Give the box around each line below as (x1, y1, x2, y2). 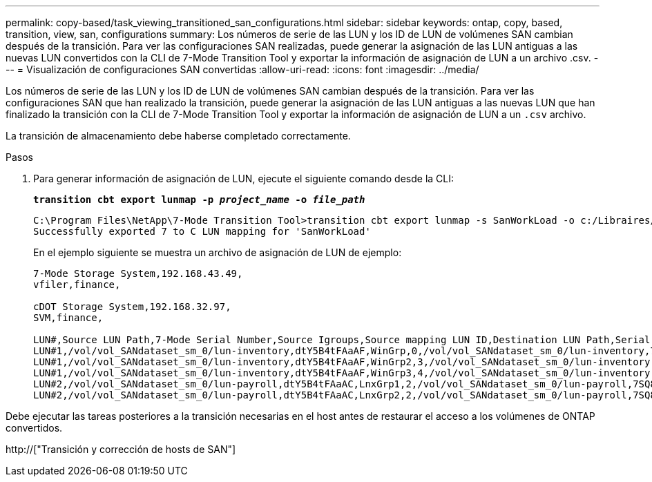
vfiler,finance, (33, 279, 121, 290)
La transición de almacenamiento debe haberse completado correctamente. (6, 130, 351, 142)
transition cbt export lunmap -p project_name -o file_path (33, 194, 365, 205)
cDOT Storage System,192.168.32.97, (33, 301, 231, 312)
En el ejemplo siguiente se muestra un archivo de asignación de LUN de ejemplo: (33, 247, 402, 258)
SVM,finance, (33, 312, 104, 323)
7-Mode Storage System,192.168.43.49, (33, 268, 243, 279)
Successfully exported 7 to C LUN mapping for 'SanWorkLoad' (33, 226, 371, 237)
